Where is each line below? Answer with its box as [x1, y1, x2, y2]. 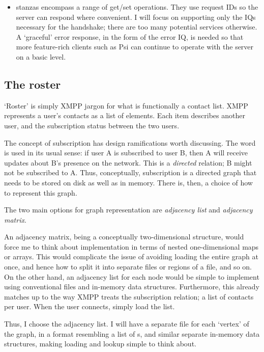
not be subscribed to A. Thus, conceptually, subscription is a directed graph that [4, 167, 257, 178]
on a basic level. [16, 51, 66, 62]
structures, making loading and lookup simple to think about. [4, 338, 196, 349]
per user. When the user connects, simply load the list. [4, 301, 175, 312]
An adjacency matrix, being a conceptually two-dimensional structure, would [4, 231, 244, 242]
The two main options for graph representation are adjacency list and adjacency [4, 204, 253, 215]
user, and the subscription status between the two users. [4, 120, 180, 130]
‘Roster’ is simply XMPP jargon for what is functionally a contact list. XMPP [4, 100, 248, 111]
